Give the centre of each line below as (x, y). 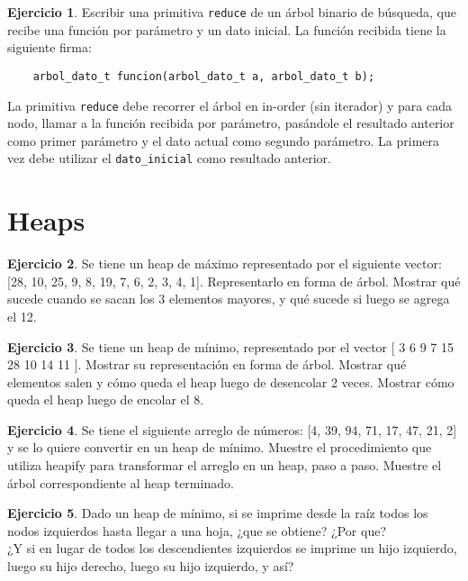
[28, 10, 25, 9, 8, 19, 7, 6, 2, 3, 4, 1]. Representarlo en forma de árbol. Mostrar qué (234, 281)
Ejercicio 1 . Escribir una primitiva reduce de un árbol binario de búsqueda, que (232, 12)
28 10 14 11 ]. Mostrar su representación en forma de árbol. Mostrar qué (207, 364)
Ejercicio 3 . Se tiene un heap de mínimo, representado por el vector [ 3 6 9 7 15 (230, 346)
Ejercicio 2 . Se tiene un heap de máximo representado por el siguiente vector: (225, 263)
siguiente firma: (49, 47)
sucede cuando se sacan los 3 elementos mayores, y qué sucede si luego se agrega (229, 299)
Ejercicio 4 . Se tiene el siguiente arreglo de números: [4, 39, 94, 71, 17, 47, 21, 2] (232, 429)
